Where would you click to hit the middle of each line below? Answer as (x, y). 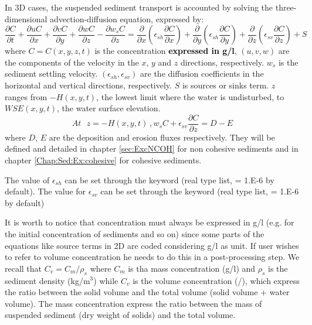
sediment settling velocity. (51, 73)
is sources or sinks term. (225, 85)
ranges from (26, 96)
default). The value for (45, 191)
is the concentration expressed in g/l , (166, 51)
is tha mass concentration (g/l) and (192, 268)
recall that (23, 268)
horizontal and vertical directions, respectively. (88, 85)
